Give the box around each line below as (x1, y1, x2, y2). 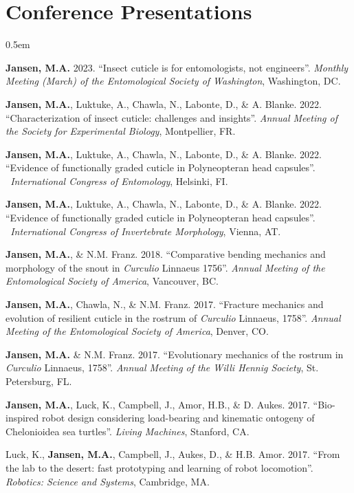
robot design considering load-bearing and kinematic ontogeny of (42, 410, 315, 425)
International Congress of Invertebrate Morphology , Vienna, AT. (10, 223, 281, 238)
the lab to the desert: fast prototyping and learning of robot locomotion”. (5, 460, 313, 474)
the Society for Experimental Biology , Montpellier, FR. (5, 124, 236, 138)
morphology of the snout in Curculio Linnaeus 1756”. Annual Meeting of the (5, 260, 325, 274)
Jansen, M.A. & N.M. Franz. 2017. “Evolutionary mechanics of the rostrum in (5, 347, 344, 361)
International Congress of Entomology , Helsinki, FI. (10, 173, 228, 188)
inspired (5, 410, 39, 425)
